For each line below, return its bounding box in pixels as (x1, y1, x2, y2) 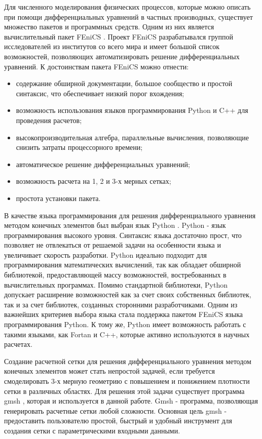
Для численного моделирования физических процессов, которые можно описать (4, 2, 251, 12)
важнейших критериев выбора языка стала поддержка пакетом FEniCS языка (4, 309, 243, 320)
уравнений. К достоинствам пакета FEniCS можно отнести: (4, 61, 189, 71)
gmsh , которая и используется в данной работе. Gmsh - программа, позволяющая (4, 395, 258, 406)
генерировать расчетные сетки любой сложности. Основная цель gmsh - (4, 405, 227, 416)
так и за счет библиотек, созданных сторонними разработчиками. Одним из (4, 299, 238, 309)
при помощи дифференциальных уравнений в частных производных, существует (4, 11, 253, 22)
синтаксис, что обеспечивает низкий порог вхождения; (16, 88, 184, 98)
